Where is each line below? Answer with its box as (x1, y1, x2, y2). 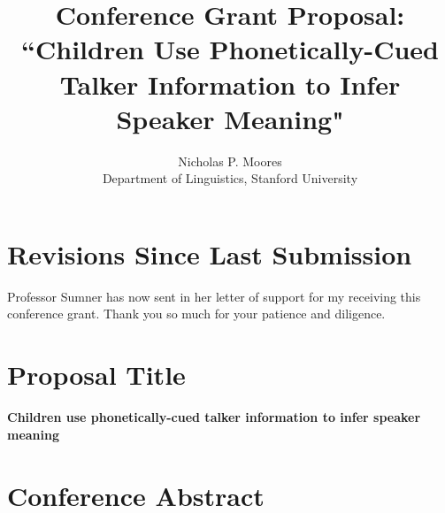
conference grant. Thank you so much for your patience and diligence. (7, 304, 386, 323)
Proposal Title (7, 356, 186, 393)
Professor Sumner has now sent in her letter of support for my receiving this (7, 287, 421, 305)
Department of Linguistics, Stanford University (102, 169, 358, 188)
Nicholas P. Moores (178, 151, 282, 170)
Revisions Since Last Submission (7, 235, 412, 272)
